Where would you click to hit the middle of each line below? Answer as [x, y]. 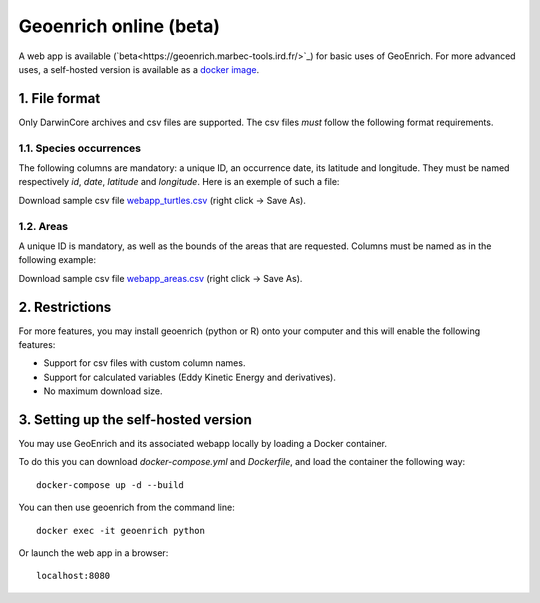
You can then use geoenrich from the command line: [126, 507]
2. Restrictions [65, 306]
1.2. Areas [43, 226]
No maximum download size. [103, 391]
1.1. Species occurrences [80, 148]
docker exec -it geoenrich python [120, 530]
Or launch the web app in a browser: [93, 553]
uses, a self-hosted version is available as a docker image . [139, 69]
